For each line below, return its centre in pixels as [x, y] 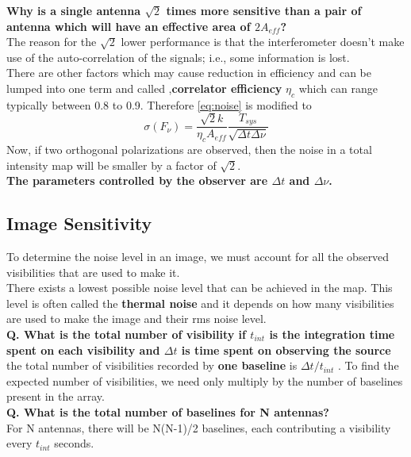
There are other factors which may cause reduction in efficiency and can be [189, 73]
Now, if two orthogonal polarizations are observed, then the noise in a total [189, 149]
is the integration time [332, 334]
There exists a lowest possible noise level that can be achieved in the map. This [200, 288]
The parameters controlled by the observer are [137, 180]
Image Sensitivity [79, 223]
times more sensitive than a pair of [264, 10]
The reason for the [52, 42]
